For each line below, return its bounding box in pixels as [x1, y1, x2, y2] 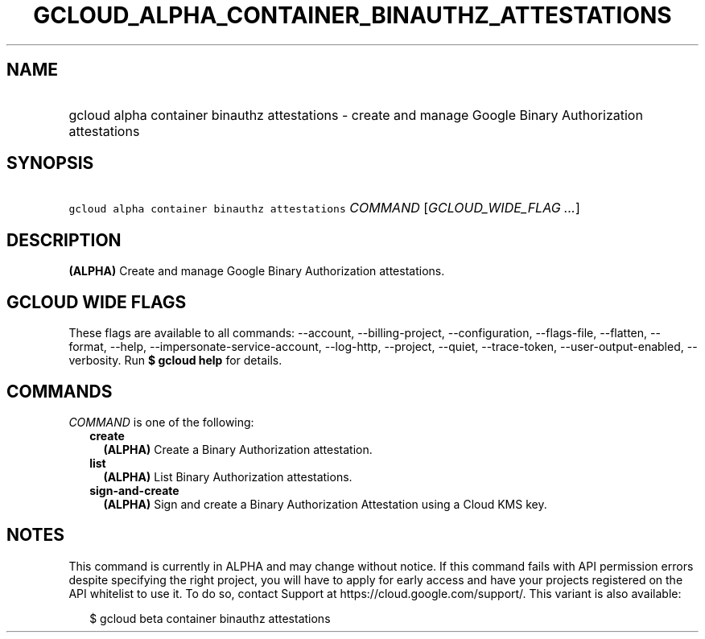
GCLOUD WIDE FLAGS [6, 291, 187, 312]
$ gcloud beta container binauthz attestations [89, 611, 331, 625]
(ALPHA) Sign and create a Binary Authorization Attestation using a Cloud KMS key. [103, 497, 547, 511]
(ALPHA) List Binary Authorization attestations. [103, 469, 352, 484]
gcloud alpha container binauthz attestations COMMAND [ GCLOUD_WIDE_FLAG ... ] [68, 200, 580, 216]
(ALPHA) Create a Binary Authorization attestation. [103, 442, 373, 456]
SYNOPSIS [6, 153, 94, 174]
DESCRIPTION [6, 229, 122, 250]
